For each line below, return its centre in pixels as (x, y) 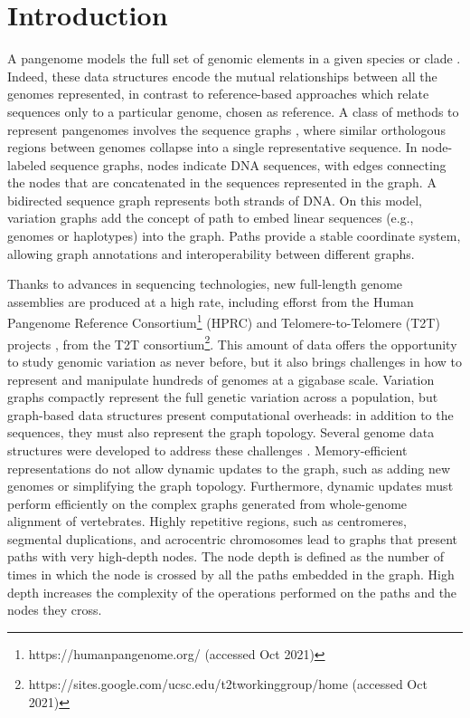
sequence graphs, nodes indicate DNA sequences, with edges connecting (248, 164)
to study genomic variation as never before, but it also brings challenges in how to (235, 361)
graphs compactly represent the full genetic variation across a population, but (223, 397)
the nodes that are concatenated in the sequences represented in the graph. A (222, 182)
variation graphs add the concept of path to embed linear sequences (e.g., (211, 218)
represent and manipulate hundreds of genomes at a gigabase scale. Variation (221, 379)
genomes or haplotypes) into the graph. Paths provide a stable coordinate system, (234, 236)
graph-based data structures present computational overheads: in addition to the (230, 414)
